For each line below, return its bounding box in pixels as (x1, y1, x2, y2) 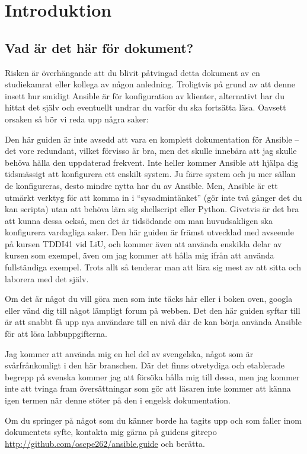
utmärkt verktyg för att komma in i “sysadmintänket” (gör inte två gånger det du (5, 191, 302, 203)
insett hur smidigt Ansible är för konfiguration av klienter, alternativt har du (5, 89, 284, 102)
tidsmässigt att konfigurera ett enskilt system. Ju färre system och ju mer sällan (5, 168, 296, 180)
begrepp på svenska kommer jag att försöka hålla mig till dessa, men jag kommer (5, 370, 300, 383)
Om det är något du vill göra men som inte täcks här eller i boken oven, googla (5, 292, 293, 305)
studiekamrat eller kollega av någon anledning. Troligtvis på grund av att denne (5, 78, 295, 90)
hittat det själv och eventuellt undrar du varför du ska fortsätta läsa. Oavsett (5, 101, 286, 113)
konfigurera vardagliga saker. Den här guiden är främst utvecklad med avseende (5, 226, 294, 238)
